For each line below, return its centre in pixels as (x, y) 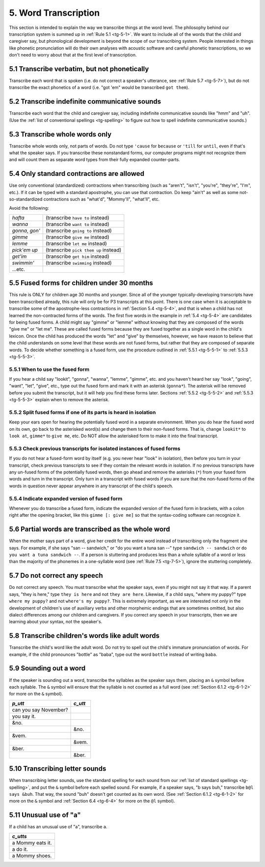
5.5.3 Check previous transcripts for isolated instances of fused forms (95, 448)
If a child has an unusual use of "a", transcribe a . (58, 827)
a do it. (20, 849)
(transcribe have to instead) (78, 218)
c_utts (19, 836)
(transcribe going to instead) (79, 230)
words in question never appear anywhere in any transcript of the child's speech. (91, 486)
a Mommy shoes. (32, 856)
